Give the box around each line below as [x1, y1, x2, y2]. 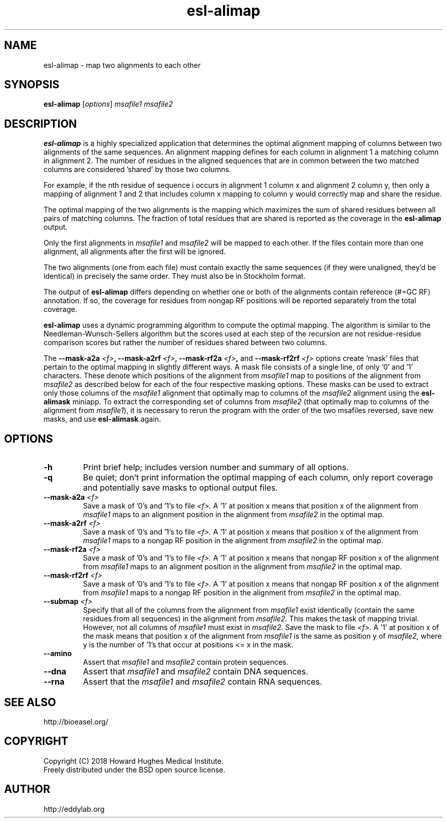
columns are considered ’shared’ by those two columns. [43, 165, 231, 174]
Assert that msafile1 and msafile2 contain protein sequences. [83, 658, 288, 667]
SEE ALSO [4, 695, 56, 709]
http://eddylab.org [43, 804, 105, 813]
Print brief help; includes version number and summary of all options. [83, 462, 349, 473]
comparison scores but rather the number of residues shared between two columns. [43, 338, 327, 347]
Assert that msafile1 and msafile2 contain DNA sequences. [83, 666, 309, 677]
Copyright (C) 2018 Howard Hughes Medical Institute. [43, 756, 224, 765]
